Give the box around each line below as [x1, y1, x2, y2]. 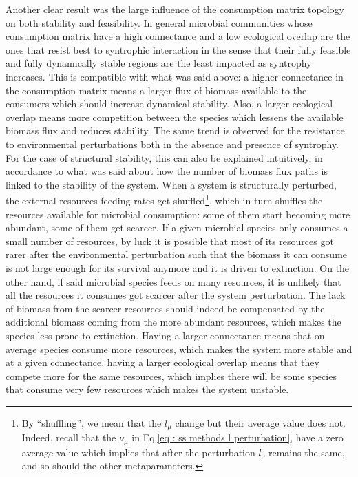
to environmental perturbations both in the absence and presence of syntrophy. [6, 136, 339, 151]
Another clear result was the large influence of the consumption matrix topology [6, 2, 344, 16]
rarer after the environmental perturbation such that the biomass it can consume [6, 247, 348, 262]
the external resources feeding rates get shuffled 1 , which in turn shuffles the [6, 191, 323, 207]
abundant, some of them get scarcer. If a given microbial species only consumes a [6, 220, 348, 235]
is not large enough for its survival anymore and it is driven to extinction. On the [6, 260, 350, 275]
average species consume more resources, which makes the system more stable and [6, 341, 352, 356]
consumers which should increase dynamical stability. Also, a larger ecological [6, 96, 333, 111]
